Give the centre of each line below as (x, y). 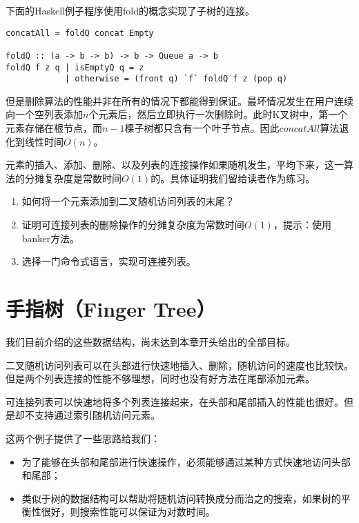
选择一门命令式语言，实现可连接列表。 (109, 261)
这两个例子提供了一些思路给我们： (83, 438)
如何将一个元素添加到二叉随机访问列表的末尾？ (128, 201)
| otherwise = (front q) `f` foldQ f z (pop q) (176, 79)
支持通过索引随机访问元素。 (97, 415)
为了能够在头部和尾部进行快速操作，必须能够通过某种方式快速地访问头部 (186, 461)
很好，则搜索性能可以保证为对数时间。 (128, 512)
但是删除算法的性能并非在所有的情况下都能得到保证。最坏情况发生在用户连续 (179, 100)
